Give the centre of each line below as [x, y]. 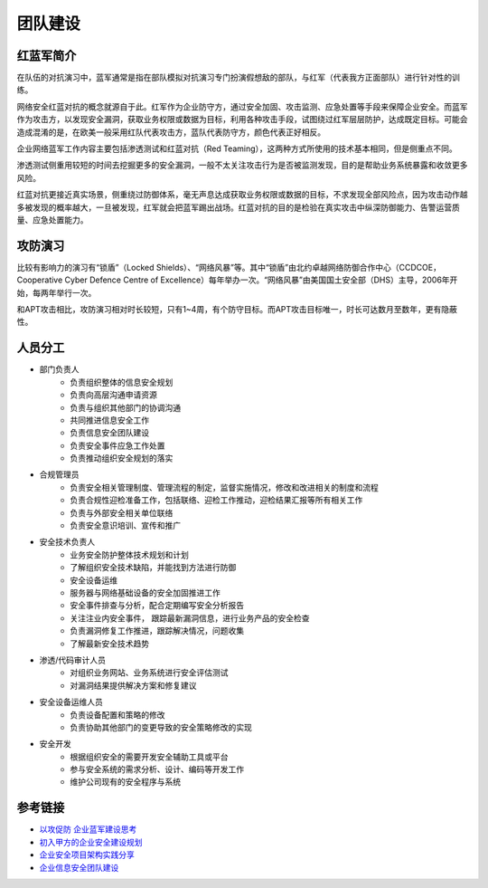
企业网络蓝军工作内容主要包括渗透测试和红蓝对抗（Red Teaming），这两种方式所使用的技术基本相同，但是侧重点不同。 [237, 148]
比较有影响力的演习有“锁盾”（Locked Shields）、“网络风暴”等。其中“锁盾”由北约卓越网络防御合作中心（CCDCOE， [229, 267]
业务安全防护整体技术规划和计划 [129, 554]
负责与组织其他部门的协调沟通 [125, 407]
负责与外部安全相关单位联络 [122, 512]
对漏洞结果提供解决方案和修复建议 [133, 685]
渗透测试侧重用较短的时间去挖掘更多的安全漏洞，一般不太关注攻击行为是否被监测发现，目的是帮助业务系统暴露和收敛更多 [242, 165]
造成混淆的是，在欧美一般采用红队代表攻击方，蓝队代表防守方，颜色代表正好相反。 [171, 132]
